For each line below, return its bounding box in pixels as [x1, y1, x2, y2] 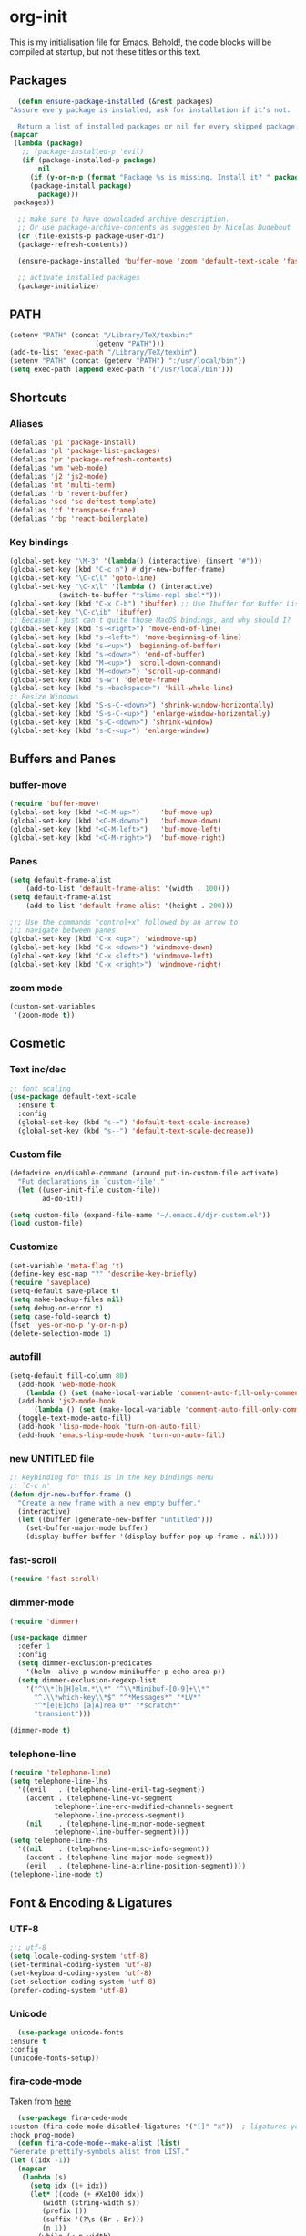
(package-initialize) [17, 281, 100, 291]
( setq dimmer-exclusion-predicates [17, 1659, 153, 1668]
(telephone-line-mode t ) [9, 1869, 104, 1879]
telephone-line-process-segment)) [54, 1810, 185, 1820]
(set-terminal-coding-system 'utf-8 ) [9, 1961, 153, 1970]
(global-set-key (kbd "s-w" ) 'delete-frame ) [9, 675, 181, 685]
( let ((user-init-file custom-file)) [17, 1185, 161, 1195]
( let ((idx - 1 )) [9, 2156, 71, 2165]
